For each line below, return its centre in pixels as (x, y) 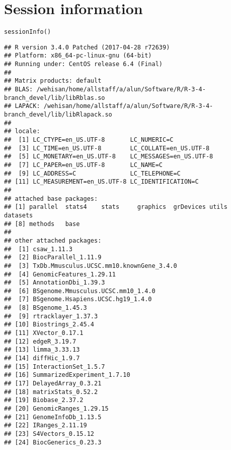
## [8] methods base (42, 224)
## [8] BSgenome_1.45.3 (46, 308)
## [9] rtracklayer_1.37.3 (51, 316)
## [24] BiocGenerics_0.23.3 (53, 442)
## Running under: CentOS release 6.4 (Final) (83, 64)
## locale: (22, 131)
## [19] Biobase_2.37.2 (44, 400)
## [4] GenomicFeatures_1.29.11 (60, 274)
